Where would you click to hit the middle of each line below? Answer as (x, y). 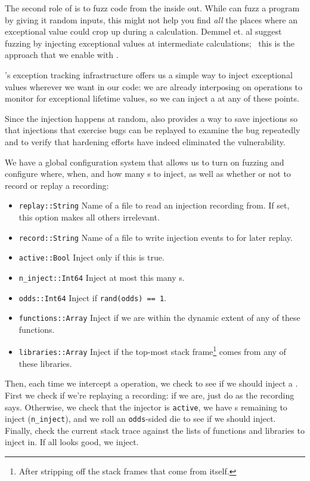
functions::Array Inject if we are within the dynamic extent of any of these (159, 318)
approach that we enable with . (62, 55)
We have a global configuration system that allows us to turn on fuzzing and (145, 162)
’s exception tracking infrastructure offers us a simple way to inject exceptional (149, 74)
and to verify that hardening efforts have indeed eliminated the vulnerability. (145, 141)
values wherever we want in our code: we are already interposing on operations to (154, 86)
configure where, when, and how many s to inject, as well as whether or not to (148, 174)
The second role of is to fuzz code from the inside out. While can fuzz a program (152, 8)
